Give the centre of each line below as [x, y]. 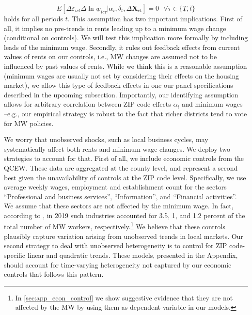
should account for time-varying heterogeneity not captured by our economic [118, 264]
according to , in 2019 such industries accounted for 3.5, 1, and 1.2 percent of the [125, 215]
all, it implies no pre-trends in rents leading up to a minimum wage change [115, 28]
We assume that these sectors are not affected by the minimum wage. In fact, [119, 206]
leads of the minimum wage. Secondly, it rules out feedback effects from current [122, 47]
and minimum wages [212, 104]
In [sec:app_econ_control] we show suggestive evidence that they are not [124, 297]
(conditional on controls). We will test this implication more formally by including [126, 38]
